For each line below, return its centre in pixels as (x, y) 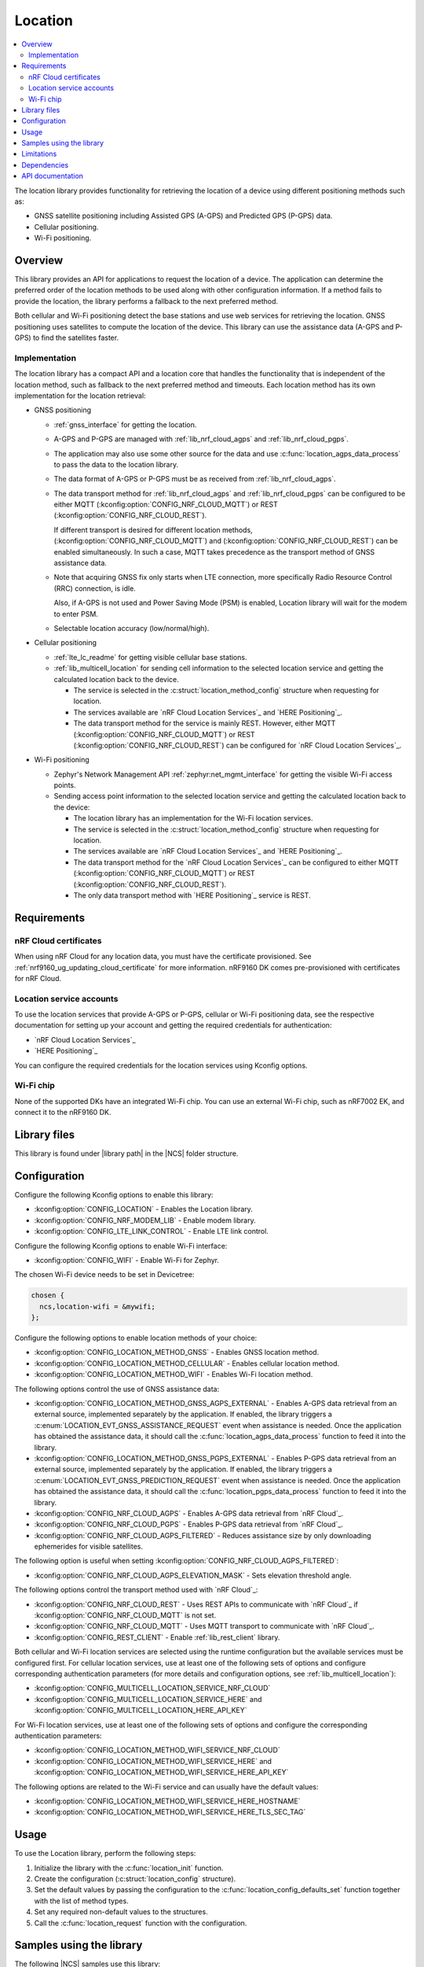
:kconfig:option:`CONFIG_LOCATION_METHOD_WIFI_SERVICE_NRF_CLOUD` (157, 1750)
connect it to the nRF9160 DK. (63, 1113)
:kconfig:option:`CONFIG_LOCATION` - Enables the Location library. (143, 1209)
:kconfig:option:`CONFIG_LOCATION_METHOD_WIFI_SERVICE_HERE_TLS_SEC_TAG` (170, 1812)
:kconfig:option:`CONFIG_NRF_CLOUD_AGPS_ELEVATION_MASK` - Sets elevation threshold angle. (193, 1575)
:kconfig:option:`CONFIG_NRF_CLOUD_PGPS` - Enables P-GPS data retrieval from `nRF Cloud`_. (188, 1524)
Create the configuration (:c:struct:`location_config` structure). (135, 1878)
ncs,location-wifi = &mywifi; (98, 1306)
